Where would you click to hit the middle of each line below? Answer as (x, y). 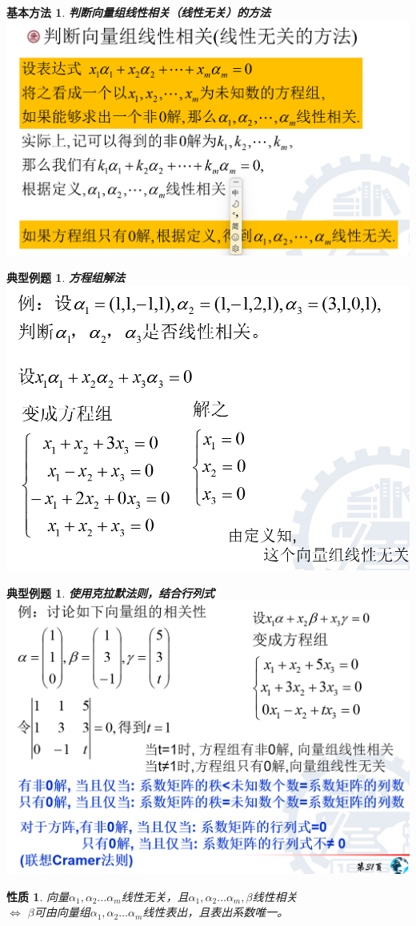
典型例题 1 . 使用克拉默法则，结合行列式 (110, 592)
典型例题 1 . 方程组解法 (66, 278)
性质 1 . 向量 (38, 896)
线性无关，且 (155, 896)
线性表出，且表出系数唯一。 (216, 912)
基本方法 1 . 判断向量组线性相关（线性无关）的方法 (138, 12)
